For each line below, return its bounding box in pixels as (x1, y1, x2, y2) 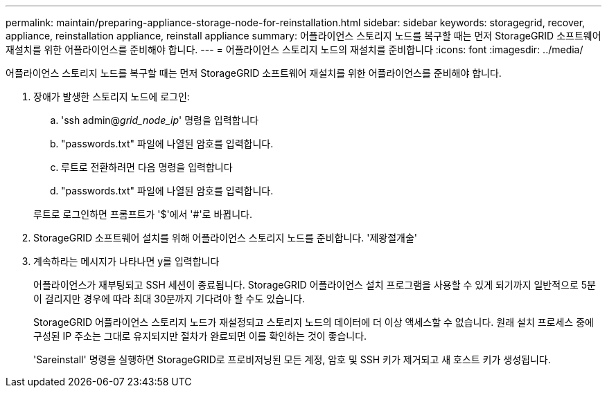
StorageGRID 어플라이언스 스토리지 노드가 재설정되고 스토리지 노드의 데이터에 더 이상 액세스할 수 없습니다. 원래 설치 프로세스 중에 (33, 316, 594, 328)
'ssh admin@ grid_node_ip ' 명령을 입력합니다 (61, 114, 259, 126)
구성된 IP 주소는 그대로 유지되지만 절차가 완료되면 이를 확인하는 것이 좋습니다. (33, 330, 367, 342)
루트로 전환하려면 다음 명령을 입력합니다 (61, 161, 233, 173)
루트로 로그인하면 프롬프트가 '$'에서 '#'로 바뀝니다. (33, 208, 252, 220)
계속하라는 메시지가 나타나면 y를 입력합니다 (33, 255, 220, 267)
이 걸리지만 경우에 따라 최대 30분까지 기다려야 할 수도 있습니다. (33, 293, 305, 304)
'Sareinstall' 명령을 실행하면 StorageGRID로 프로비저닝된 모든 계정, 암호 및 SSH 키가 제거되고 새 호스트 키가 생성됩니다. (33, 354, 551, 365)
